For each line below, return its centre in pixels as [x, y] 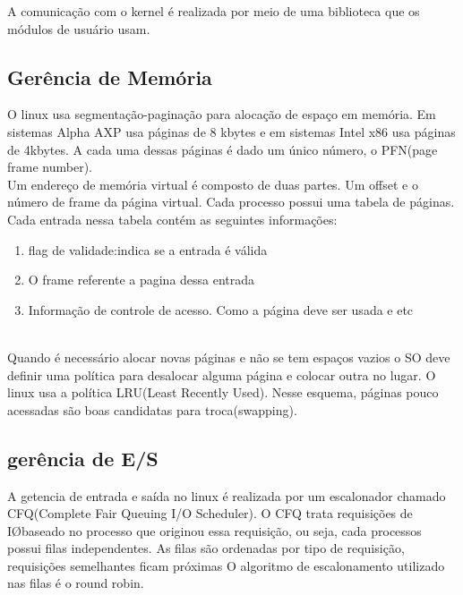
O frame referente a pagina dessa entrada [141, 280]
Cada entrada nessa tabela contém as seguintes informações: [172, 219]
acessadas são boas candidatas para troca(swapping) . [152, 409]
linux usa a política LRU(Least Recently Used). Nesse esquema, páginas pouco [223, 392]
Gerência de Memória [110, 76]
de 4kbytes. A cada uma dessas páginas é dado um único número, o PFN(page [223, 149]
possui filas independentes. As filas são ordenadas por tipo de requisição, [206, 548]
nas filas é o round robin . [76, 583]
